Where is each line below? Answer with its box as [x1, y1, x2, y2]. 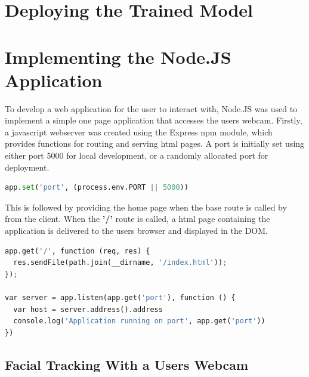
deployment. [5, 160, 50, 173]
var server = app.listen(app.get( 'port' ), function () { [5, 293, 236, 302]
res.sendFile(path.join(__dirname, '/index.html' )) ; [13, 258, 227, 267]
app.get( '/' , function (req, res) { [5, 246, 150, 255]
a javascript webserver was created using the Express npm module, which [5, 125, 273, 138]
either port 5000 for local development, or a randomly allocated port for [5, 149, 268, 162]
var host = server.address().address [13, 305, 163, 314]
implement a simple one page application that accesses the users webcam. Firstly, [5, 114, 302, 126]
